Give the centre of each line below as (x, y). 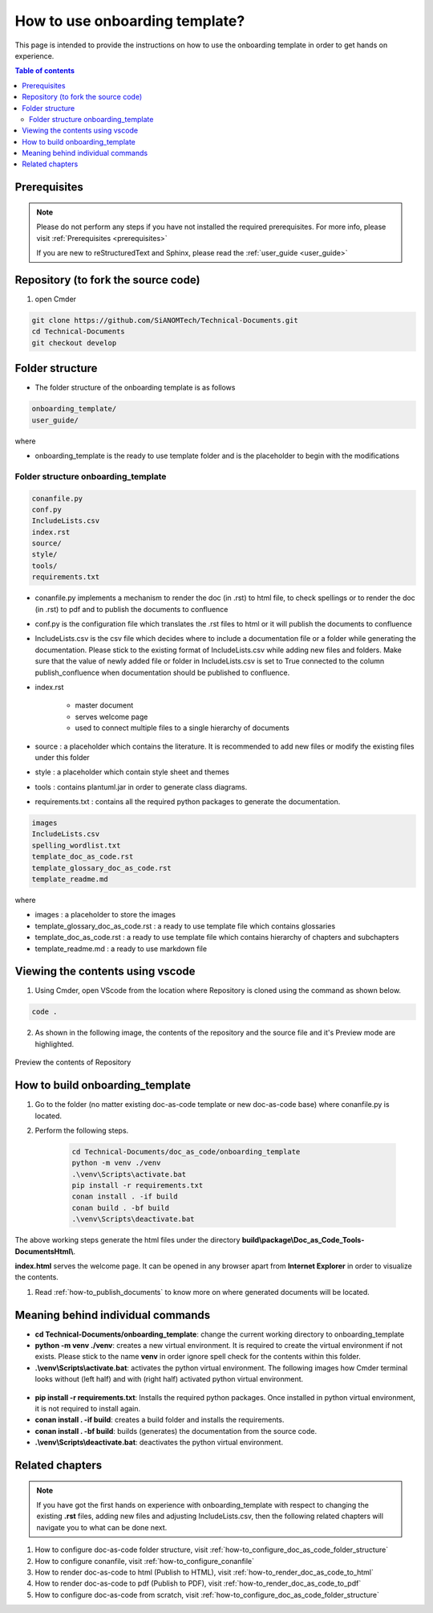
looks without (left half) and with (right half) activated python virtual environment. (169, 1379)
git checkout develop (74, 343)
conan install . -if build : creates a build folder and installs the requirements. (160, 1420)
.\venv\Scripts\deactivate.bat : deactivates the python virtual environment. (159, 1443)
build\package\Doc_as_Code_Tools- (303, 1240)
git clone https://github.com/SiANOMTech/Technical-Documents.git (165, 320)
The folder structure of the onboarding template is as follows (135, 388)
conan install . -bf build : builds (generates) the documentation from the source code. (176, 1431)
